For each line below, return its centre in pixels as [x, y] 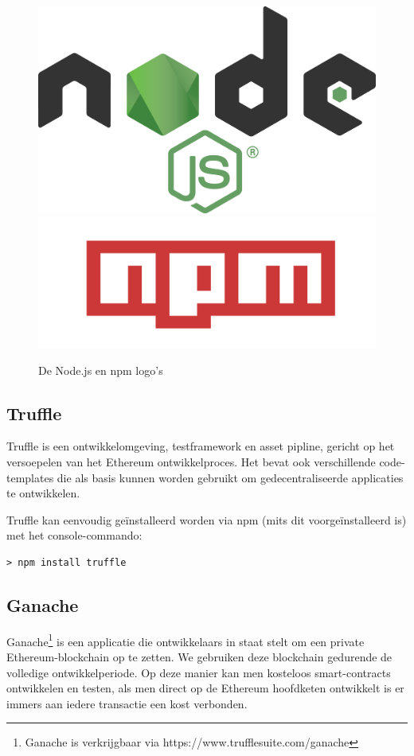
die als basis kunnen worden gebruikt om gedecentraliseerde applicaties [230, 477]
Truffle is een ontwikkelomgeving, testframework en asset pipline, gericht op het [201, 446]
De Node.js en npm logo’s [101, 370]
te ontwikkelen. [43, 493]
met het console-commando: [74, 535]
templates [30, 477]
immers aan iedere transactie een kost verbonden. [127, 703]
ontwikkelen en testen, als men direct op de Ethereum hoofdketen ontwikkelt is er [205, 688]
